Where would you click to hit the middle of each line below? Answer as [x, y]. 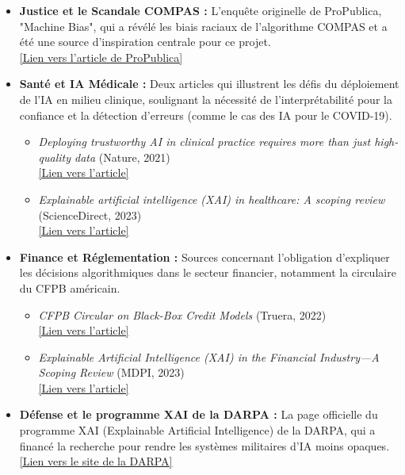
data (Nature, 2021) [122, 157]
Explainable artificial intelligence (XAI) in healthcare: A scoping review [212, 199]
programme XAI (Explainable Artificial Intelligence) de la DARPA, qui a [197, 430]
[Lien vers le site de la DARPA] [96, 461]
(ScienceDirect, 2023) [90, 215]
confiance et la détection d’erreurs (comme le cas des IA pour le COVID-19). [206, 115]
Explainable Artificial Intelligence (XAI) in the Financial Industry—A [209, 356]
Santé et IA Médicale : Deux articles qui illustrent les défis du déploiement [209, 84]
